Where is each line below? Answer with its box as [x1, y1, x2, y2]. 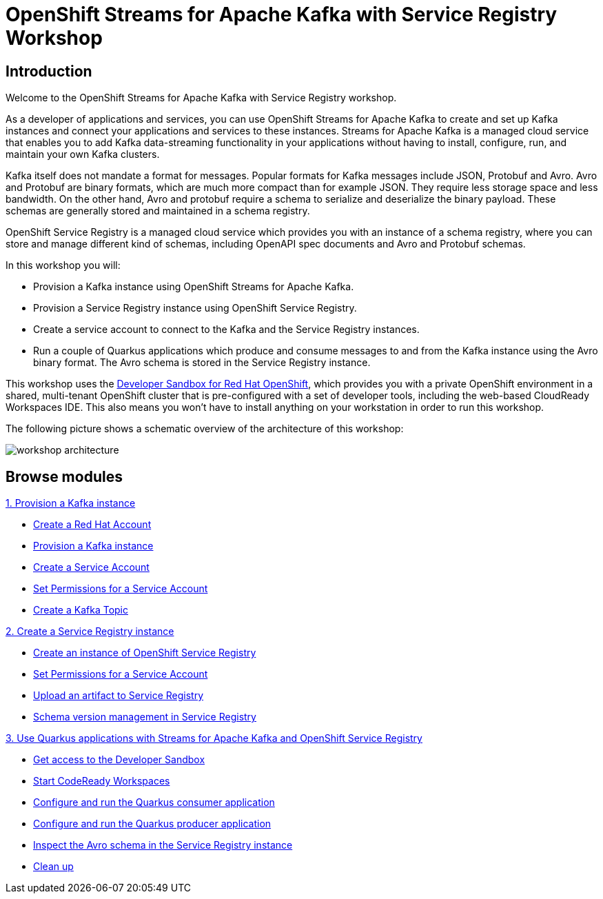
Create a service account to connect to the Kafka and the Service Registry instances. [33, 323, 420, 336]
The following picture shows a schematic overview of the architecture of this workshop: [6, 423, 404, 435]
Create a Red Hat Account [33, 518, 152, 531]
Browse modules [6, 467, 123, 485]
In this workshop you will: [6, 259, 121, 272]
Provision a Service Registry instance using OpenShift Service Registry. [33, 302, 357, 314]
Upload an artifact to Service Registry [33, 689, 204, 702]
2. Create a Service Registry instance [6, 625, 174, 638]
